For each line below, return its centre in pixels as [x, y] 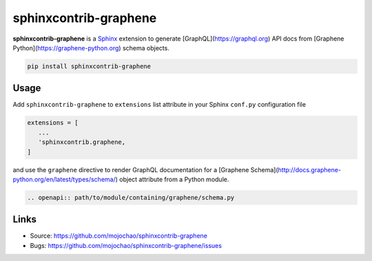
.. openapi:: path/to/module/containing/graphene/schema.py [131, 197]
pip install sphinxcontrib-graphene [89, 66]
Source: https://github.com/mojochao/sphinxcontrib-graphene [119, 236]
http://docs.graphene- [309, 169]
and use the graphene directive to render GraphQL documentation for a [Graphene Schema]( [145, 169]
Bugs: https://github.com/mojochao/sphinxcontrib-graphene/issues [126, 245]
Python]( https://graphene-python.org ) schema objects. [91, 48]
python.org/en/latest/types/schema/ [64, 179]
